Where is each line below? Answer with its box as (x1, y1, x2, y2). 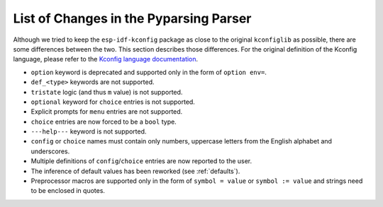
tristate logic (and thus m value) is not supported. (30, 88, 183, 96)
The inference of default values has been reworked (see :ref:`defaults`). (30, 167, 240, 175)
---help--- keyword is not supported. (30, 127, 147, 136)
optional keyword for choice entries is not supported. (30, 97, 195, 106)
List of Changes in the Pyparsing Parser (13, 11, 252, 26)
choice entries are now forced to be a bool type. (30, 117, 177, 126)
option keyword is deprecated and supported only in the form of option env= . (30, 68, 267, 76)
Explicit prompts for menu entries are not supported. (30, 107, 183, 116)
